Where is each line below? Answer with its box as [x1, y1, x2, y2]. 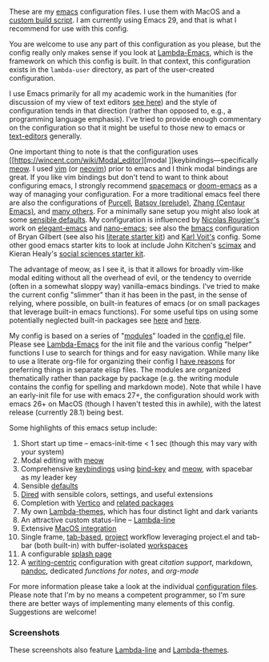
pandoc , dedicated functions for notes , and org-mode [20, 566, 199, 576]
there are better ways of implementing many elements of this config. [9, 599, 235, 608]
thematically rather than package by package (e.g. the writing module [9, 374, 239, 383]
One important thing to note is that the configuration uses [9, 147, 199, 156]
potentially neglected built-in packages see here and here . [9, 315, 202, 325]
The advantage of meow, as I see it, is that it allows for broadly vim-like [9, 264, 243, 274]
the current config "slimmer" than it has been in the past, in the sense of [9, 290, 247, 299]
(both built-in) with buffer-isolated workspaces [34, 540, 188, 550]
